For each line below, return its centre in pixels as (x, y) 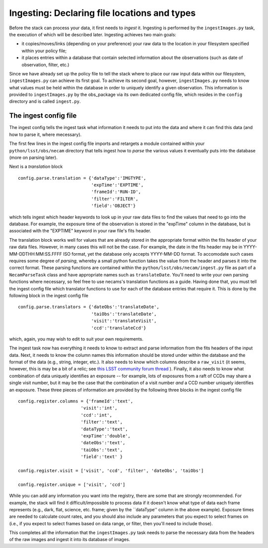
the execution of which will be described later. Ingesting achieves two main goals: (93, 34)
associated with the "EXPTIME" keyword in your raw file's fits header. (80, 231)
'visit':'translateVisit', (124, 321)
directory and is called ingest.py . (45, 101)
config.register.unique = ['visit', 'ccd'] (72, 484)
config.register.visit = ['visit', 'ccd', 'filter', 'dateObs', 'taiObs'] (111, 471)
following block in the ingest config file (49, 295)
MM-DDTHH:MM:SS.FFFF (35, 254)
